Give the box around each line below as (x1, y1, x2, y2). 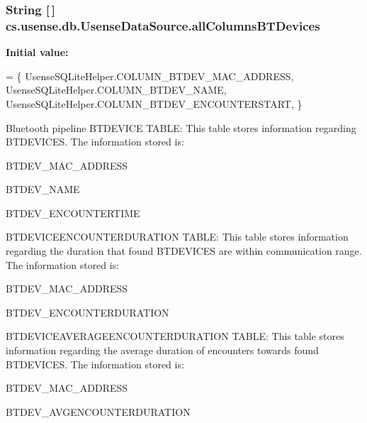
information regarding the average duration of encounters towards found (6, 343, 319, 358)
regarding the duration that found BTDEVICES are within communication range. (6, 243, 362, 258)
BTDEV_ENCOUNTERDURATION (6, 304, 169, 319)
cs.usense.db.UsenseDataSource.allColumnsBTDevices (6, 16, 320, 34)
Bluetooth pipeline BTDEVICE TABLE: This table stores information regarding (6, 120, 356, 135)
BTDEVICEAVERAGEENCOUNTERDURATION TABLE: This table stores (6, 329, 344, 344)
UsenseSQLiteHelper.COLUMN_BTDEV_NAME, (6, 82, 227, 97)
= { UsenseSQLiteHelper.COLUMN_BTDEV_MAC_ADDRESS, (6, 68, 294, 83)
